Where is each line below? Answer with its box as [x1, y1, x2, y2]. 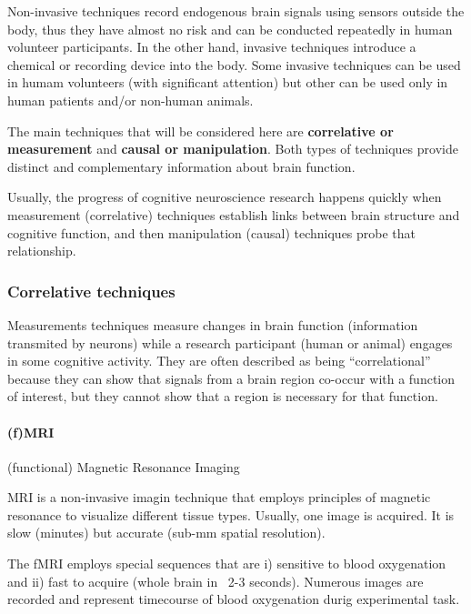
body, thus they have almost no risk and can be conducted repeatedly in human [7, 19, 453, 38]
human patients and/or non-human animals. [7, 90, 254, 109]
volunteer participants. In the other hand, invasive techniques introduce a [7, 37, 416, 56]
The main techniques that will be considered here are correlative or [7, 121, 394, 140]
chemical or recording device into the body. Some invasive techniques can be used [7, 55, 461, 74]
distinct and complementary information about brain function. [7, 156, 356, 176]
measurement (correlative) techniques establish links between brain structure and [7, 205, 460, 224]
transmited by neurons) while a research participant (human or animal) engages [7, 333, 453, 352]
